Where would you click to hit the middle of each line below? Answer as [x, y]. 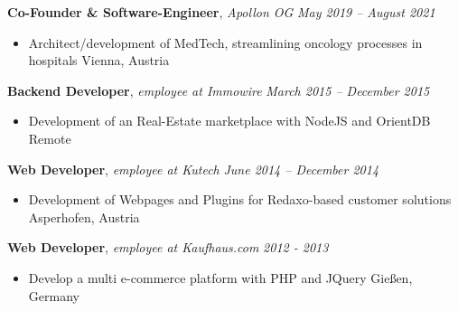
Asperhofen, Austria [84, 217]
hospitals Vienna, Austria [99, 60]
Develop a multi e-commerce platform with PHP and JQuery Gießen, [220, 277]
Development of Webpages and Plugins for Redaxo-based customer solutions [240, 199]
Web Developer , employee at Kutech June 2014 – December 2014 [193, 169]
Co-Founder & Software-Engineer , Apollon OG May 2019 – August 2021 [221, 12]
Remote [50, 138]
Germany [54, 295]
